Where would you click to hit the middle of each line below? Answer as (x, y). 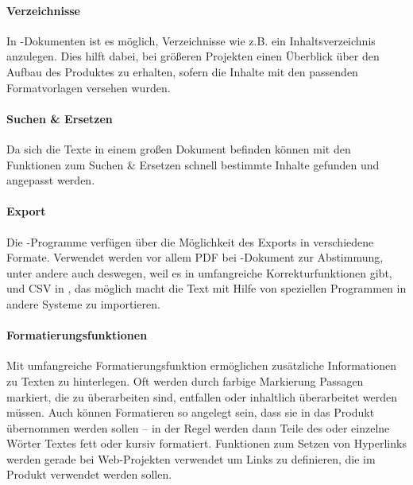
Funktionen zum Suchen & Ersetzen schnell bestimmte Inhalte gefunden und (193, 164)
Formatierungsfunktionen (77, 335)
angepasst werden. (51, 180)
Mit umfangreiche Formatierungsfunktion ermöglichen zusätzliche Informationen (201, 365)
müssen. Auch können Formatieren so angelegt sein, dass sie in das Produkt (191, 412)
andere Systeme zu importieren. (83, 303)
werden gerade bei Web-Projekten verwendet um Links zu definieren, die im (191, 458)
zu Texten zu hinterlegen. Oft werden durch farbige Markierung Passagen (185, 380)
